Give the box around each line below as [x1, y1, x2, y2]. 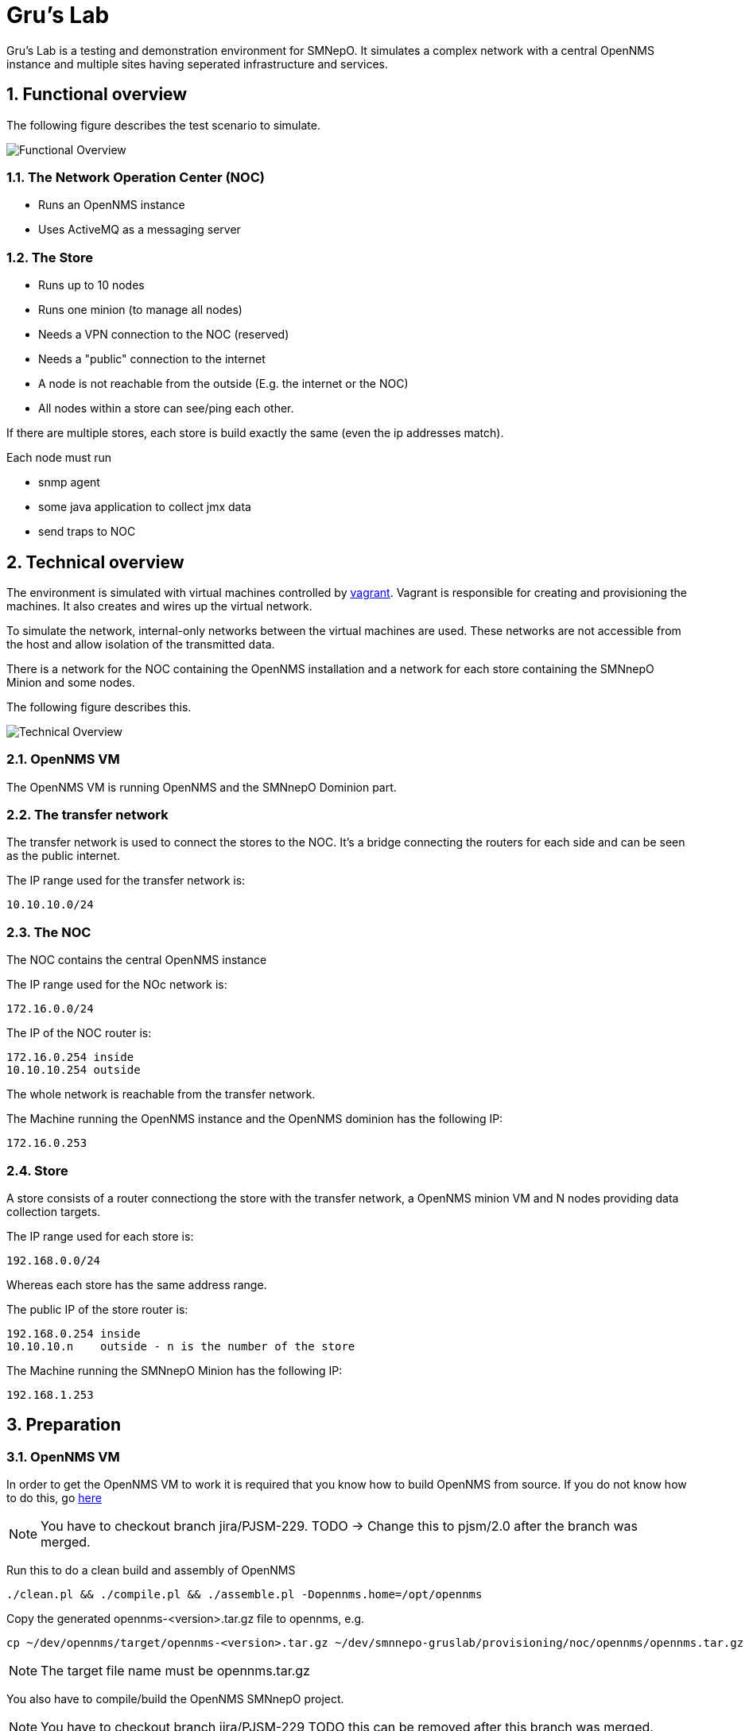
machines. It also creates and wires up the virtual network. [6, 598, 312, 613]
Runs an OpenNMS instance [38, 198, 185, 212]
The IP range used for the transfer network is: [6, 873, 246, 888]
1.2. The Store [6, 249, 93, 265]
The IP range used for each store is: [6, 1229, 194, 1243]
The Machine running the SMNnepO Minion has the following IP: [6, 1363, 343, 1377]
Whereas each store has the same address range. [6, 1277, 267, 1291]
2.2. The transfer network [6, 807, 169, 823]
